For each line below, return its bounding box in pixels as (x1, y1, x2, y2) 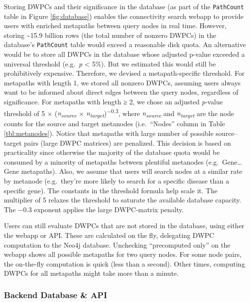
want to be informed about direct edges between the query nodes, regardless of (4, 87, 238, 97)
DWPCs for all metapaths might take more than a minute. (4, 268, 179, 278)
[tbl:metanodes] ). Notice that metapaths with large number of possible (4, 128, 214, 138)
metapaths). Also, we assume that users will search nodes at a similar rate (21, 166, 242, 176)
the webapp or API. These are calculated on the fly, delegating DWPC (4, 230, 215, 240)
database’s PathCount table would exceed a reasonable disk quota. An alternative (4, 39, 246, 50)
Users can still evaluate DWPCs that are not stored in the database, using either (4, 220, 245, 231)
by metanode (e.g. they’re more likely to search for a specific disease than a (4, 176, 229, 185)
